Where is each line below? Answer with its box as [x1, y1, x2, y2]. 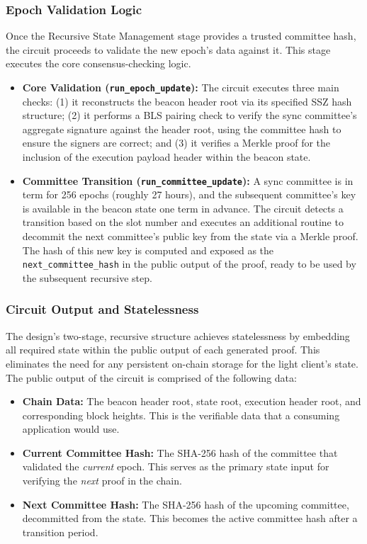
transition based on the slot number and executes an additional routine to [22, 215, 344, 229]
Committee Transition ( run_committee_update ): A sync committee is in [22, 173, 354, 188]
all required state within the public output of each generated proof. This [6, 342, 320, 357]
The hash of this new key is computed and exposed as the [22, 242, 274, 257]
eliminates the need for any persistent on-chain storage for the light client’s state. [6, 356, 358, 370]
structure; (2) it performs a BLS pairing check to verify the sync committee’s [22, 108, 357, 123]
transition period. [22, 524, 98, 539]
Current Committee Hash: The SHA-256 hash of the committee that [22, 445, 338, 460]
